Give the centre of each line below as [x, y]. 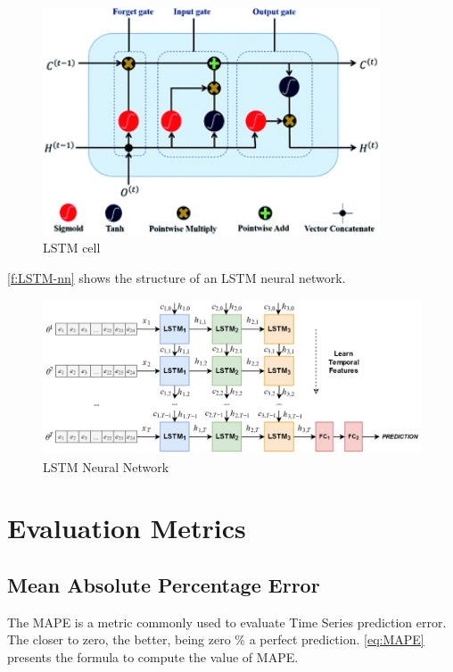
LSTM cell [72, 248]
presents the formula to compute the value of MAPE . [153, 656]
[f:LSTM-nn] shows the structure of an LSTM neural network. [177, 277]
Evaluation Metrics [127, 528]
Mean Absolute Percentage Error [164, 584]
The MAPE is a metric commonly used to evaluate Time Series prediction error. [227, 622]
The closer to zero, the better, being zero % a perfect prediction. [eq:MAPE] [216, 639]
